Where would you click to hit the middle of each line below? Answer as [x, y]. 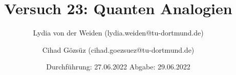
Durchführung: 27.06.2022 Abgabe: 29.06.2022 [118, 67]
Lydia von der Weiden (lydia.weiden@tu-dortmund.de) [118, 33]
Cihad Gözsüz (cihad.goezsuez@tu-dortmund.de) [118, 49]
